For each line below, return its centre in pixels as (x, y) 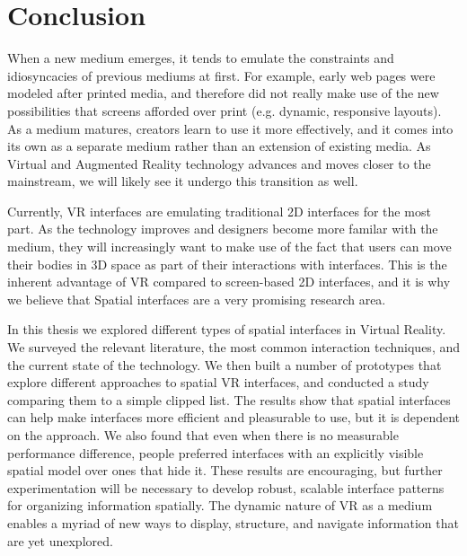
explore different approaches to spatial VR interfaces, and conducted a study (218, 382)
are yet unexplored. (60, 540)
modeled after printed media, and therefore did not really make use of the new (223, 93)
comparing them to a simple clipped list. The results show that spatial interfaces (229, 399)
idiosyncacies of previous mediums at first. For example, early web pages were (221, 75)
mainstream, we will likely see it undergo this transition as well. (183, 181)
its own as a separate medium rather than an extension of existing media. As (219, 146)
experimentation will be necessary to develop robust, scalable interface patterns (226, 487)
